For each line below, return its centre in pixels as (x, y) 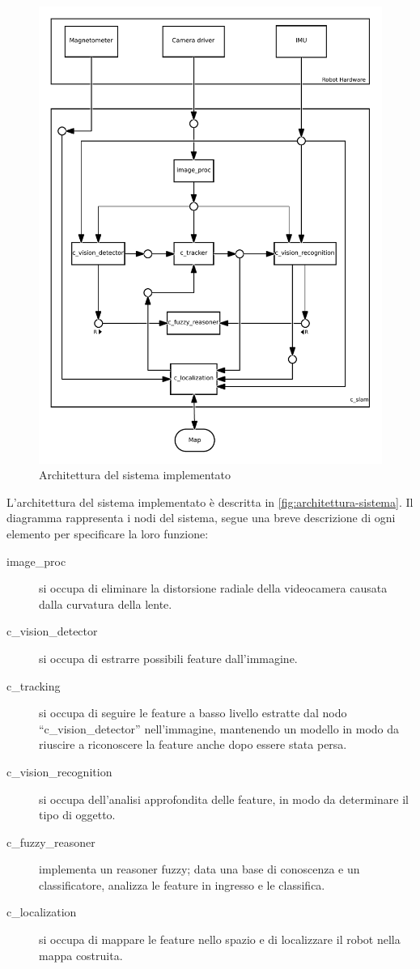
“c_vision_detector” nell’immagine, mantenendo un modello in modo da (219, 728)
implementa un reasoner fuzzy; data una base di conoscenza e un (199, 869)
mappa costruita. (81, 955)
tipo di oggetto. (77, 815)
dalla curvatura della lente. (106, 603)
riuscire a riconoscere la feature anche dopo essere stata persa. (193, 744)
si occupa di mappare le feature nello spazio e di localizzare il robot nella (220, 939)
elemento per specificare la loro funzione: (108, 533)
